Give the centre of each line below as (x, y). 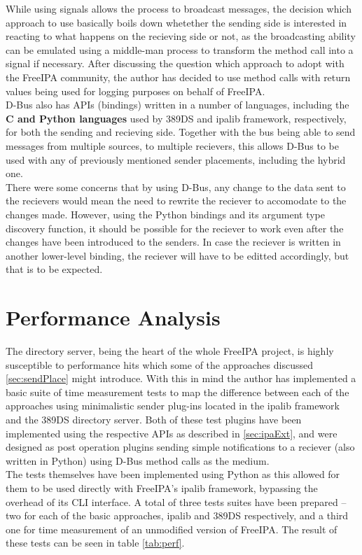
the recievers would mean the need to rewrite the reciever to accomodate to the (176, 201)
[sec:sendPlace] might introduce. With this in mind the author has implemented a (181, 378)
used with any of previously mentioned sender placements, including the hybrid (176, 159)
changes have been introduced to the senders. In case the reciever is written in (173, 242)
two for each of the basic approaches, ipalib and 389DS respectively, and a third (177, 515)
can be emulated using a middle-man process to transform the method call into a (180, 49)
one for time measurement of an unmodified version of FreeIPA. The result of (172, 529)
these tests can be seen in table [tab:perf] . (95, 543)
